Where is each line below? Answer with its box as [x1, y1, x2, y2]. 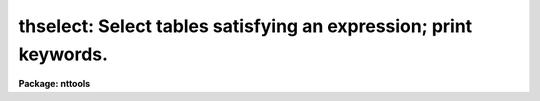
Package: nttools [18, 78, 91, 90]
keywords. [18, 43, 109, 65]
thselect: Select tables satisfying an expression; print [18, 15, 473, 37]
